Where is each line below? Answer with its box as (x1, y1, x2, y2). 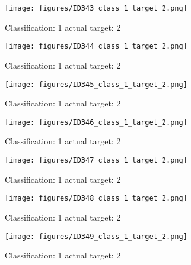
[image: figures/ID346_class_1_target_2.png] (5, 118, 187, 127)
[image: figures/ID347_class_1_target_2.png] (5, 156, 187, 164)
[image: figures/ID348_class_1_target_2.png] (5, 194, 187, 203)
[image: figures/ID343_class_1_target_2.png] (5, 4, 187, 12)
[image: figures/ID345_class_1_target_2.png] (5, 80, 187, 89)
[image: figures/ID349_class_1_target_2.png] (5, 232, 187, 241)
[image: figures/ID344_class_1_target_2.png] (5, 42, 187, 51)
